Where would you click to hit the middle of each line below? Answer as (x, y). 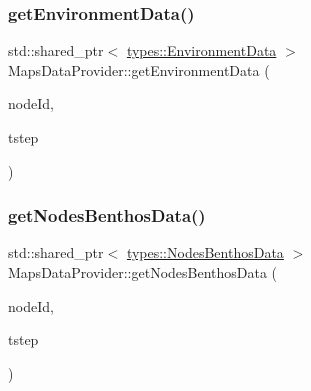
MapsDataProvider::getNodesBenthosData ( (143, 272)
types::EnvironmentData (201, 50)
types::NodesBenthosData (205, 252)
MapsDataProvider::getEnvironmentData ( (139, 69)
